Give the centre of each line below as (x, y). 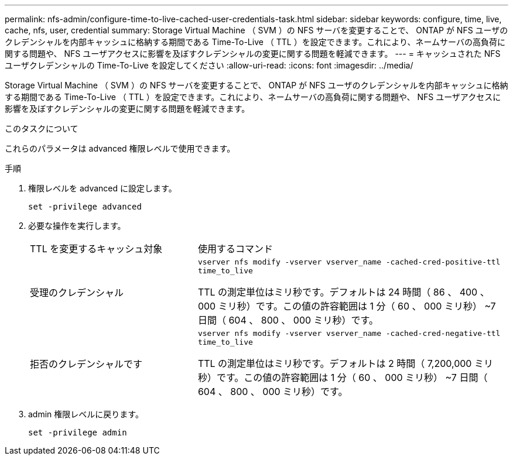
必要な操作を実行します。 (77, 226)
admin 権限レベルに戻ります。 (86, 414)
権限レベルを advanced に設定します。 (102, 188)
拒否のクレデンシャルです (86, 364)
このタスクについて (42, 128)
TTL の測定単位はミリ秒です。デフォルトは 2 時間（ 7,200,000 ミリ (345, 363)
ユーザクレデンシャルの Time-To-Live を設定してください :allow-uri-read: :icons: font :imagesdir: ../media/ (209, 65)
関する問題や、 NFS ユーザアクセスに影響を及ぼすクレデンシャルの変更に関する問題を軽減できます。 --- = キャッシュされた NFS (253, 54)
